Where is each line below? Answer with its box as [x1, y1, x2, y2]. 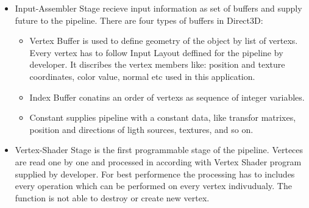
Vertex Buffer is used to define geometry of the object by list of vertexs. [29, 34, 298, 47]
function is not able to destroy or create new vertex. [15, 191, 210, 204]
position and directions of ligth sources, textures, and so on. [29, 123, 254, 135]
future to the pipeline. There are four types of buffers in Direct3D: [15, 13, 263, 26]
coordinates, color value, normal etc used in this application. [29, 70, 255, 82]
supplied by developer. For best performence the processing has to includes [15, 167, 295, 180]
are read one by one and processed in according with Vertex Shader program [15, 155, 302, 168]
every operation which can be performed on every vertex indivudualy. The [15, 179, 292, 192]
